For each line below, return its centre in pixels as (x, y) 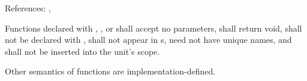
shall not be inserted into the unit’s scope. (82, 51)
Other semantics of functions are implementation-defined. (110, 71)
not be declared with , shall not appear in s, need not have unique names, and (148, 40)
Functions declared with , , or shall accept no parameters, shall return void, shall (153, 28)
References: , (28, 8)
